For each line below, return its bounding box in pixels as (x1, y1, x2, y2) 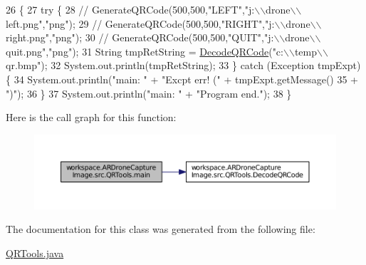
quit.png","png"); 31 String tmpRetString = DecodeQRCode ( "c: (6, 43, 283, 58)
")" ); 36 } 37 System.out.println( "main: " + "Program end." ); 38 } (6, 85, 292, 100)
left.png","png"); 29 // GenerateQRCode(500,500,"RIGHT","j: (6, 16, 275, 31)
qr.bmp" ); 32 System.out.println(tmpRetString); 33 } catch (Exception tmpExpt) (6, 58, 361, 73)
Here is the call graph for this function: (6, 110, 177, 125)
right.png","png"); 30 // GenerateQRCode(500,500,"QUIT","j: (6, 30, 274, 45)
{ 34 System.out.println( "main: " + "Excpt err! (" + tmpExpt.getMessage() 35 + (6, 71, 359, 86)
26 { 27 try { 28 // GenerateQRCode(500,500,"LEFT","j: (6, 2, 255, 16)
